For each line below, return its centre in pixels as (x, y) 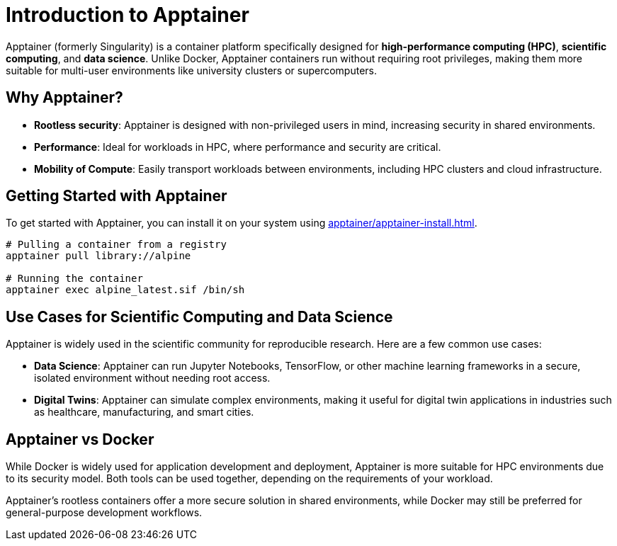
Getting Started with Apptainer (117, 196)
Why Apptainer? (64, 98)
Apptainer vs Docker (80, 439)
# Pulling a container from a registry (116, 245)
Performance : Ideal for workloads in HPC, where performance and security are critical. (238, 147)
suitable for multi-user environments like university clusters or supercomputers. (192, 70)
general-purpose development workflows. (104, 513)
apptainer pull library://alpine (98, 256)
